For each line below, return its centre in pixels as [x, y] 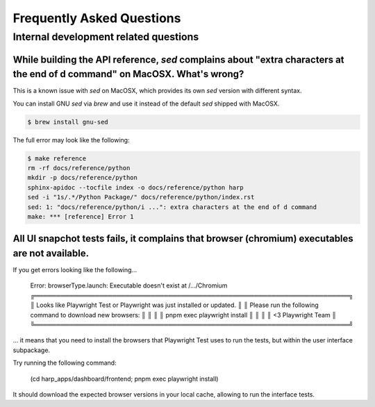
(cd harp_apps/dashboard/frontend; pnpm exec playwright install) [124, 379]
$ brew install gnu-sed [68, 122]
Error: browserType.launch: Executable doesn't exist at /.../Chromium [129, 285]
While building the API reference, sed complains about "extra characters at [178, 59]
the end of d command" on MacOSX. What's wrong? [128, 74]
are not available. [51, 253]
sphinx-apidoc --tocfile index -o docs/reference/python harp [135, 187]
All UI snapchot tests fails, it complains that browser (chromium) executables [183, 239]
